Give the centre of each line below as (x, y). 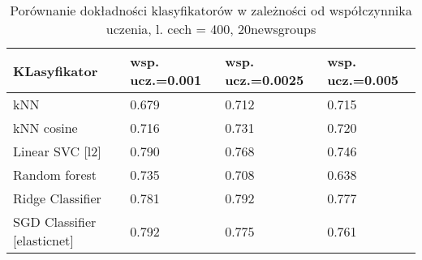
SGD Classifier (55, 222)
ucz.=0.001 (166, 80)
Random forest (55, 175)
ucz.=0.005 (363, 80)
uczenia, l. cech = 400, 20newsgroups (211, 29)
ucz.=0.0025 (265, 80)
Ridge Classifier (57, 198)
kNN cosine (45, 128)
